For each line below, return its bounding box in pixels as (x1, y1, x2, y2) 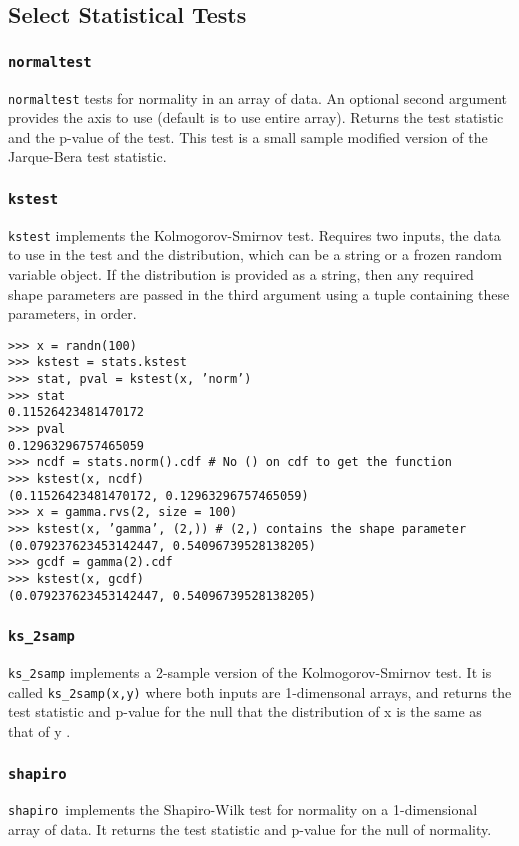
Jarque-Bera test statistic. (8, 146, 167, 167)
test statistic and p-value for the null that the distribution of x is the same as (8, 701, 482, 722)
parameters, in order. (8, 303, 137, 324)
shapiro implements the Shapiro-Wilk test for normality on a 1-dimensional (8, 799, 478, 820)
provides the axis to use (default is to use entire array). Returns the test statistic (8, 107, 504, 128)
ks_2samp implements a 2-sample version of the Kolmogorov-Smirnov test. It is (8, 662, 492, 683)
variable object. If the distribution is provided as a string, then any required (8, 264, 474, 285)
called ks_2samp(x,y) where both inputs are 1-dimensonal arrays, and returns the (8, 681, 512, 702)
